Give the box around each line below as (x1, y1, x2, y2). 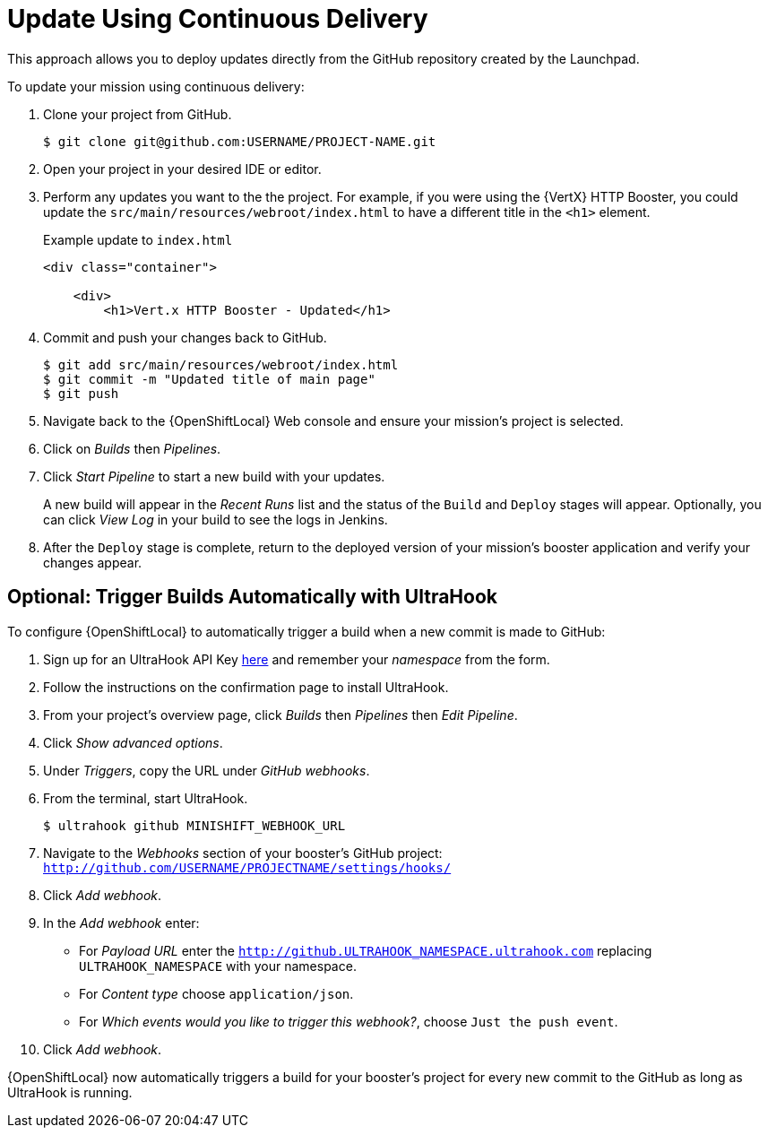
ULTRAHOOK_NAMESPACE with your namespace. (79, 957, 357, 974)
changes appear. (43, 554, 142, 570)
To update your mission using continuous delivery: (7, 78, 305, 94)
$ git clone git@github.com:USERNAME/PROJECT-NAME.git (43, 134, 436, 149)
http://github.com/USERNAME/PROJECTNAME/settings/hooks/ (43, 860, 452, 875)
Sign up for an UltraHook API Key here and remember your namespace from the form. (43, 651, 550, 667)
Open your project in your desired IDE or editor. (43, 160, 322, 177)
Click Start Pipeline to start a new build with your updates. (43, 468, 385, 484)
